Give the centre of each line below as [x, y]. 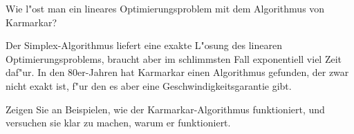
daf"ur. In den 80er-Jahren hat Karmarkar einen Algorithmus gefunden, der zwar [177, 72]
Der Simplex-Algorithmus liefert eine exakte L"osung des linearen [144, 45]
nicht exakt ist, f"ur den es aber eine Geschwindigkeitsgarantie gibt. [149, 85]
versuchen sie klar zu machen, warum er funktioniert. [118, 123]
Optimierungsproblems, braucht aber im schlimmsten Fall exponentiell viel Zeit [174, 58]
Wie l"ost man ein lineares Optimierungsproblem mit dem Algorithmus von [165, 8]
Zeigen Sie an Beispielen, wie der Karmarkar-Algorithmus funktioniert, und [165, 109]
